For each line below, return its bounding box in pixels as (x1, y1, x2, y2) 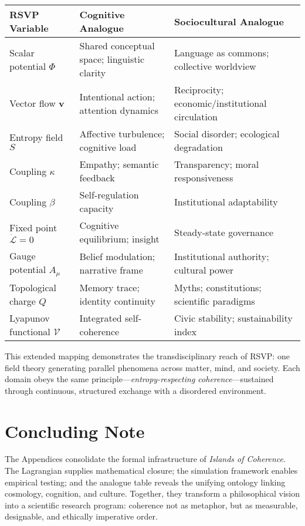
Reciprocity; (174, 83, 224, 96)
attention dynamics (79, 103, 158, 117)
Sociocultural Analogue (174, 14, 284, 28)
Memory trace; (79, 280, 140, 294)
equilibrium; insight (79, 232, 160, 245)
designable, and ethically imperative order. (5, 510, 158, 522)
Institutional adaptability (174, 194, 278, 208)
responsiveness (174, 171, 233, 184)
